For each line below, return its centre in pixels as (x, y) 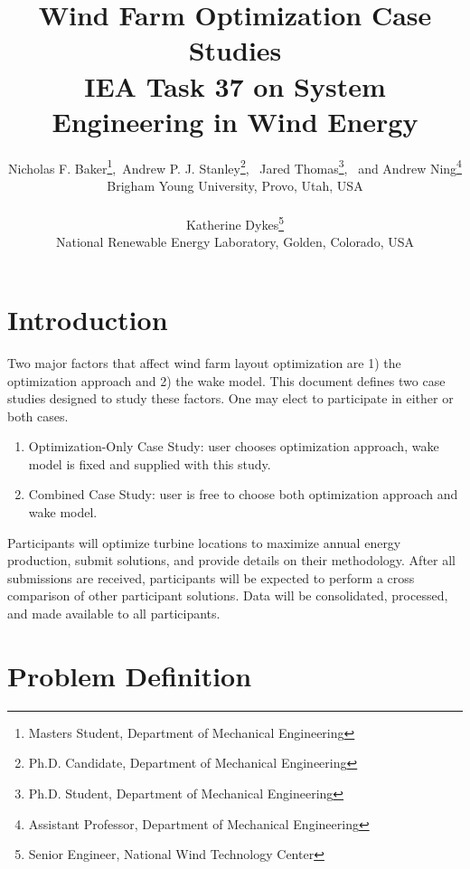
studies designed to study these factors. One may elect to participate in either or (230, 398)
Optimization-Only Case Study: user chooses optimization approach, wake (234, 446)
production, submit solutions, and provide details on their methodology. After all (231, 560)
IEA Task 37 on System (235, 85)
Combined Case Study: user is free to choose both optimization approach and (243, 494)
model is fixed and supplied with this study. (150, 463)
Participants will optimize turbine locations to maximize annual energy (204, 542)
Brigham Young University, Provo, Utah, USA (235, 185)
